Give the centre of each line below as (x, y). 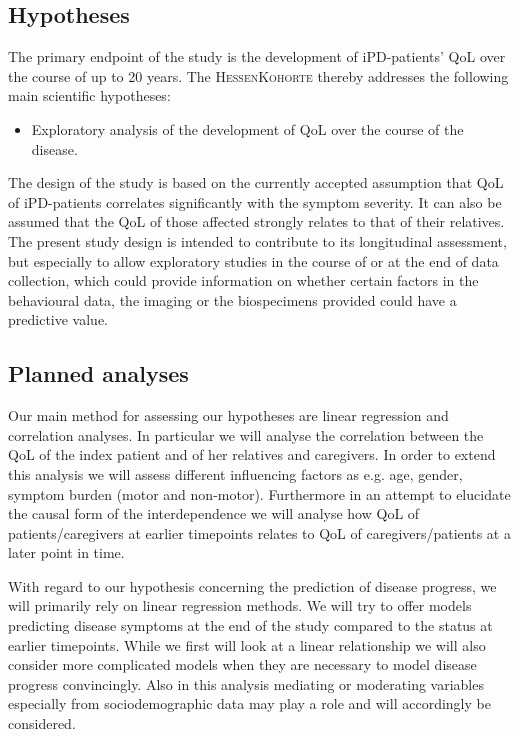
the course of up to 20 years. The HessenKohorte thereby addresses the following (258, 75)
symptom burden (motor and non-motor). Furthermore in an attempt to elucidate (259, 493)
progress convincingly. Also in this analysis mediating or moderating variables (246, 683)
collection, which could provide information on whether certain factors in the (243, 280)
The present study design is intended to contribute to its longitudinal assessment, (257, 240)
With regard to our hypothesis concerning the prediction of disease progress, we (252, 585)
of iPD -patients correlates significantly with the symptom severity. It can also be (255, 201)
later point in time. (66, 552)
